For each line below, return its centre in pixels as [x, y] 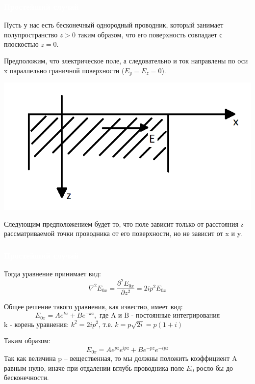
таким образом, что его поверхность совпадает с [150, 34]
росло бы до [215, 368]
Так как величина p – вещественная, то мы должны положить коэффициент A [121, 358]
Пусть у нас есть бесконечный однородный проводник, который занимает [114, 25]
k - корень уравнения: [37, 324]
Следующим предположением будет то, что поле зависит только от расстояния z [124, 223]
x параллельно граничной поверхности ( [64, 70]
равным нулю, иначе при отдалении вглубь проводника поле [94, 368]
